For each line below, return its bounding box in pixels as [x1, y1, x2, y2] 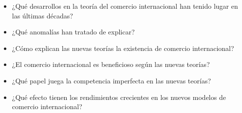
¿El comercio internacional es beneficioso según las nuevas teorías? [12, 59, 210, 69]
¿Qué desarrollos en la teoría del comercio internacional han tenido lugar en [12, 1, 238, 11]
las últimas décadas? [12, 10, 73, 20]
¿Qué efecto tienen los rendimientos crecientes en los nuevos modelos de [12, 92, 226, 102]
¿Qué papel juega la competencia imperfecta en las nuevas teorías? [12, 75, 211, 85]
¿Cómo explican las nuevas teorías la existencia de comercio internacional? [12, 43, 234, 53]
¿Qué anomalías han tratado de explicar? [12, 27, 135, 37]
